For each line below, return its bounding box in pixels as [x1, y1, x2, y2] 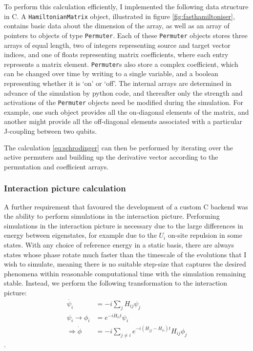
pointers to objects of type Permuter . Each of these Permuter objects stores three [4, 30, 248, 40]
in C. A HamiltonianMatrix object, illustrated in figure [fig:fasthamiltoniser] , [4, 11, 235, 21]
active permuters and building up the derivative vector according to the [4, 152, 218, 162]
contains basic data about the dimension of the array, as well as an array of [4, 21, 230, 31]
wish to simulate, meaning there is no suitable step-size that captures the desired [4, 259, 246, 269]
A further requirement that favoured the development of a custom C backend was [4, 201, 248, 211]
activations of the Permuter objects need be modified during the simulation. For [4, 97, 243, 107]
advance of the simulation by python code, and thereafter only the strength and [4, 87, 243, 98]
